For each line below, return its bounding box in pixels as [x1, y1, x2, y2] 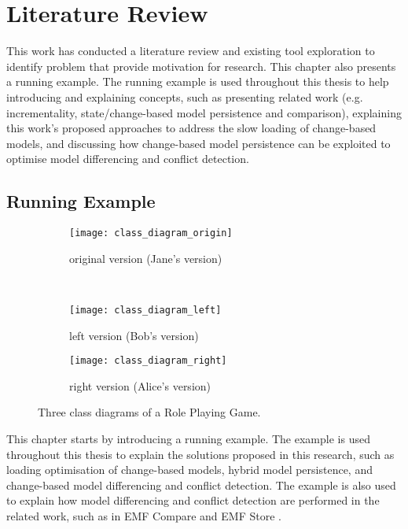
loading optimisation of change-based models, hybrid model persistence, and [6, 461, 373, 478]
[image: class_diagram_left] [69, 304, 222, 316]
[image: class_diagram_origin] [69, 228, 233, 239]
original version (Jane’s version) [69, 250, 222, 266]
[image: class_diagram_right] [69, 355, 227, 367]
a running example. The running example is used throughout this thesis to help [6, 73, 389, 90]
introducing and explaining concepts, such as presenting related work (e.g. [6, 88, 363, 105]
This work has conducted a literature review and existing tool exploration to [6, 43, 375, 59]
